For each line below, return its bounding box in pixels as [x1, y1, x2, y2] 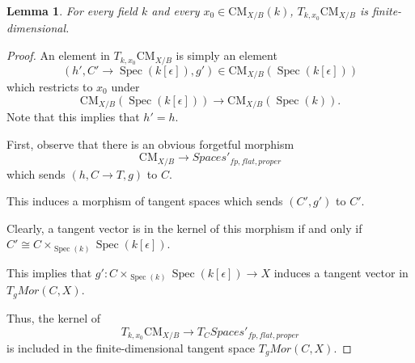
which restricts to [6, 78, 93, 95]
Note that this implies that [6, 108, 140, 125]
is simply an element [176, 47, 277, 64]
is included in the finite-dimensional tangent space [6, 339, 256, 356]
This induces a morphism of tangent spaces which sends [6, 192, 283, 209]
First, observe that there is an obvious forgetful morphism [6, 135, 294, 152]
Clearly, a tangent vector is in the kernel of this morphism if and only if [6, 219, 362, 236]
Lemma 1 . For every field [6, 2, 138, 19]
